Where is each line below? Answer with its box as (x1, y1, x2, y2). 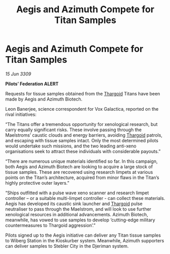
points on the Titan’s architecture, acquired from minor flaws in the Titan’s (5, 174, 159, 181)
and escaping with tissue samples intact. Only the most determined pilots (5, 137, 159, 143)
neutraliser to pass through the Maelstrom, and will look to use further (5, 206, 151, 212)
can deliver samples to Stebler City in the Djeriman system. (5, 243, 129, 249)
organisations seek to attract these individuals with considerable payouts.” (5, 148, 161, 154)
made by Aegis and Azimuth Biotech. (5, 96, 83, 102)
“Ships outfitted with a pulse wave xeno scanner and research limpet (5, 190, 149, 196)
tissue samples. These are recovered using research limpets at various (5, 169, 153, 175)
